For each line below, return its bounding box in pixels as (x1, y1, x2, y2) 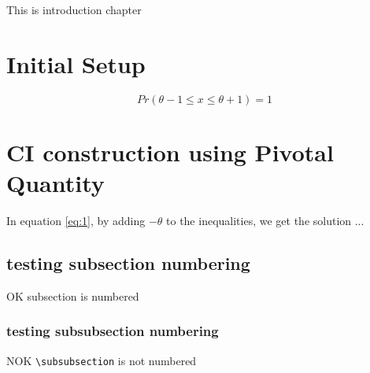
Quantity (6, 167, 105, 199)
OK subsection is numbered (6, 287, 139, 304)
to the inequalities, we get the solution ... (166, 212, 364, 229)
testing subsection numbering (6, 251, 250, 275)
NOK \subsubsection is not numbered (6, 352, 197, 368)
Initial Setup (6, 47, 146, 79)
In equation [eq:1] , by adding (6, 212, 146, 229)
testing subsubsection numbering (6, 321, 219, 341)
